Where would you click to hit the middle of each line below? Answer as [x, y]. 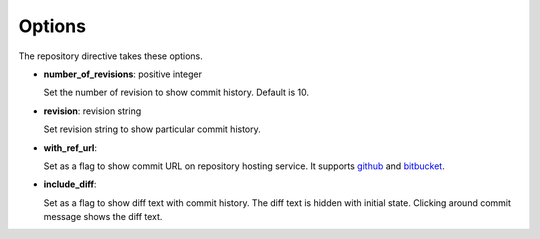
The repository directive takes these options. [111, 56]
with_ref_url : [70, 147]
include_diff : [70, 184]
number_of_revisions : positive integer [122, 74]
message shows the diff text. [103, 217]
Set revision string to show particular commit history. [152, 129]
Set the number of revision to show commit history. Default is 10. [176, 92]
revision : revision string [92, 111]
